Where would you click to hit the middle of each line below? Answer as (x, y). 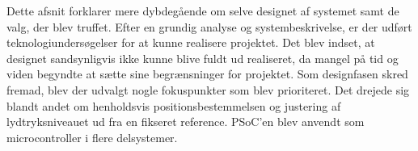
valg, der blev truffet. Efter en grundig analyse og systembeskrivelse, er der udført (209, 26)
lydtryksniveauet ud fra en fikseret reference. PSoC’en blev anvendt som (186, 122)
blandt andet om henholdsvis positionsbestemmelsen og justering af (174, 105)
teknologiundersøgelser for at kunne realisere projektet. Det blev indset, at (191, 42)
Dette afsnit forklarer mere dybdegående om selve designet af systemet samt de (203, 10)
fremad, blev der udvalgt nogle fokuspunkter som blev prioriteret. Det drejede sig (208, 89)
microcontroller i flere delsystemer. (92, 137)
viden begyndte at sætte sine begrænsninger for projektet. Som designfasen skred (207, 74)
